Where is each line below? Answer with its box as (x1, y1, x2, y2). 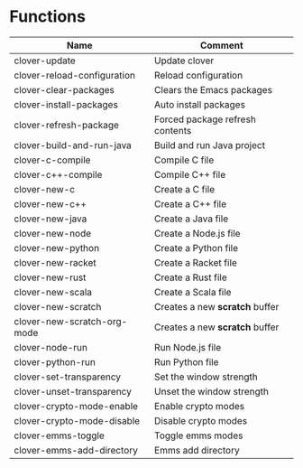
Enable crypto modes (154, 399, 245, 412)
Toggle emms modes (154, 429, 243, 442)
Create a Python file (154, 241, 239, 254)
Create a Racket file (154, 256, 237, 268)
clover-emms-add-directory (14, 444, 138, 456)
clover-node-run (14, 341, 88, 353)
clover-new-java (14, 212, 87, 225)
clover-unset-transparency (14, 385, 133, 398)
